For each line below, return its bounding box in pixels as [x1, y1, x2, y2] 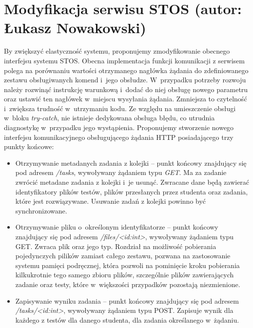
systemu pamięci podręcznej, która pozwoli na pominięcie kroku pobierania [15, 260, 240, 270]
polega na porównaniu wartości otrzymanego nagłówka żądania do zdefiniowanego [4, 65, 249, 75]
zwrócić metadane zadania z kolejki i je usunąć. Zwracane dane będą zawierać [15, 177, 250, 187]
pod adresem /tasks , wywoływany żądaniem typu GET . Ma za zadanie [15, 167, 227, 177]
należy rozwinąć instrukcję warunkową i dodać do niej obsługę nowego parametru [4, 84, 248, 94]
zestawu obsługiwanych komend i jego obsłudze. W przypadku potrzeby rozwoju [4, 75, 246, 85]
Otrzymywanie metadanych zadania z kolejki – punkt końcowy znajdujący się [15, 157, 247, 168]
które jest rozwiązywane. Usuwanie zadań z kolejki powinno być [15, 196, 206, 206]
